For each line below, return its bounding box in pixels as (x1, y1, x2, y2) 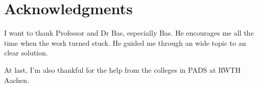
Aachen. (4, 74, 29, 85)
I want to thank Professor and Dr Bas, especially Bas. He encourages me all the (4, 27, 254, 38)
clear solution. (4, 47, 48, 58)
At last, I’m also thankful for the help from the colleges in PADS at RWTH (4, 64, 241, 75)
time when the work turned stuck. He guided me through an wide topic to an (4, 37, 246, 48)
